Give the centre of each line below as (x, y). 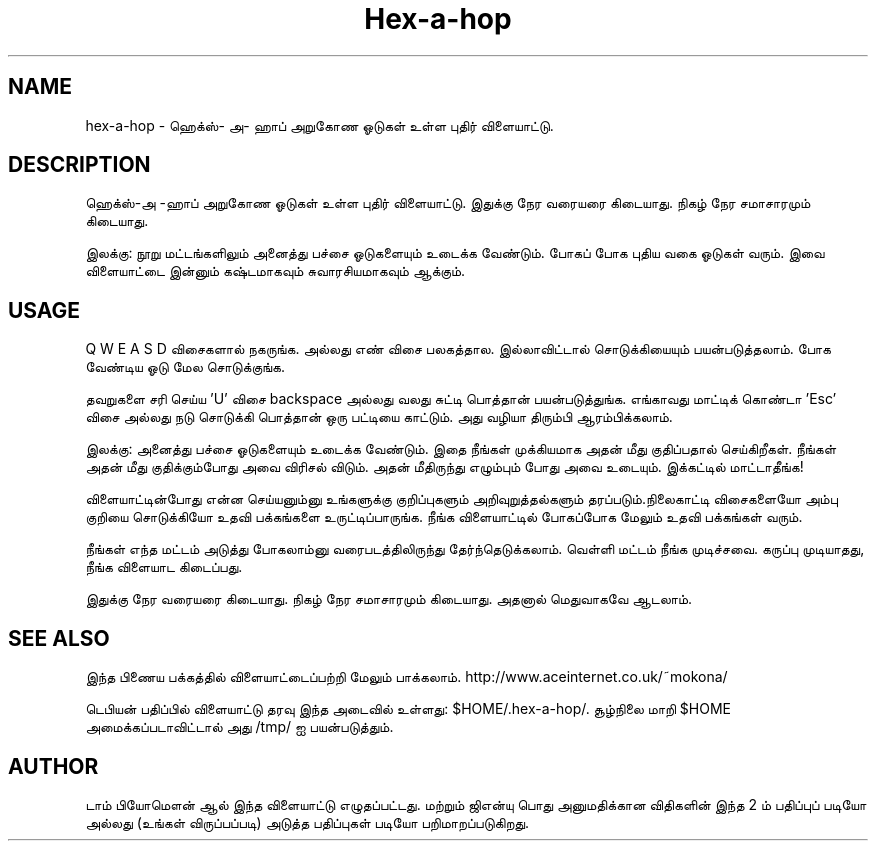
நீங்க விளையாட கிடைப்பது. (164, 567)
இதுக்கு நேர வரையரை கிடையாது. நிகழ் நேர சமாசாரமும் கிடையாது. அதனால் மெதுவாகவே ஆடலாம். (389, 599)
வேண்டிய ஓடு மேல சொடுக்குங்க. (185, 367)
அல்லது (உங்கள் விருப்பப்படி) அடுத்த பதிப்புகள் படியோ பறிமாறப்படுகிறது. (307, 822)
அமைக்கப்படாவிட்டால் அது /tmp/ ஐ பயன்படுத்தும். (239, 727)
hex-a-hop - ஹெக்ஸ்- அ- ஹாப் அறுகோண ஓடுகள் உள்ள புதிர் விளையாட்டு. (319, 125)
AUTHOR (53, 766)
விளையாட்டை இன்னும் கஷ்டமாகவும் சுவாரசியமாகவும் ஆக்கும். (275, 271)
